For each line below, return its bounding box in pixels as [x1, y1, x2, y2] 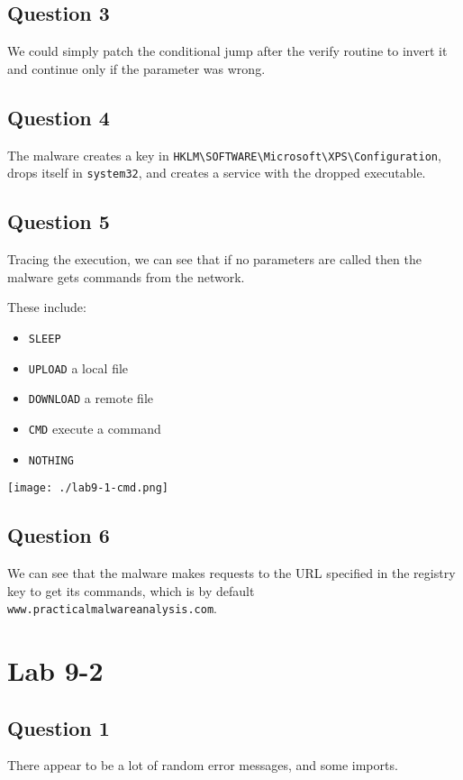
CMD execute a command [28, 418, 161, 437]
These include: [7, 298, 86, 317]
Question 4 [7, 103, 110, 131]
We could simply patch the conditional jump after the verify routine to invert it [7, 41, 448, 60]
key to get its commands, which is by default [7, 581, 255, 600]
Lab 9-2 [7, 652, 104, 689]
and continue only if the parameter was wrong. [7, 59, 266, 78]
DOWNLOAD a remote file [28, 389, 153, 408]
